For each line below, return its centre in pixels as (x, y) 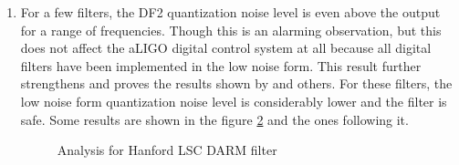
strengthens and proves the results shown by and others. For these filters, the (236, 83)
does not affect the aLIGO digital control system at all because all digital (226, 48)
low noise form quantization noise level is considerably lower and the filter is (234, 101)
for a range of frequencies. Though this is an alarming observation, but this (231, 30)
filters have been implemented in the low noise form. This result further (221, 65)
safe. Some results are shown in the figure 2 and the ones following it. (214, 119)
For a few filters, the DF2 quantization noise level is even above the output (230, 12)
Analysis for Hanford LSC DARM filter (167, 150)
